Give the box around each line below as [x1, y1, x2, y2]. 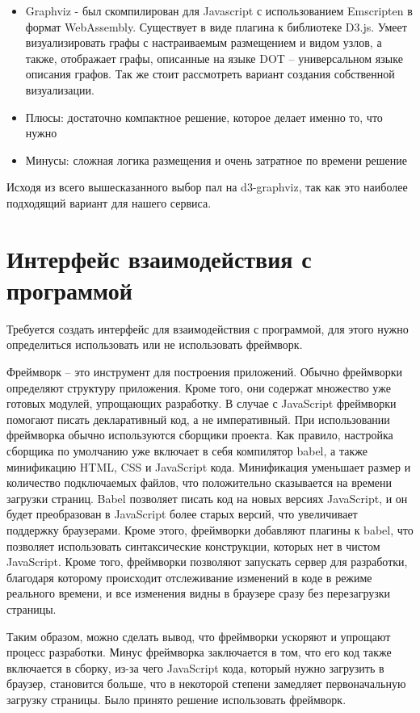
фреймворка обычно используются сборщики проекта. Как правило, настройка [6, 426, 393, 443]
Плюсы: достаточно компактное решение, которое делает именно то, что [25, 108, 383, 125]
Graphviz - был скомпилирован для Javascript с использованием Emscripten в [25, 2, 413, 19]
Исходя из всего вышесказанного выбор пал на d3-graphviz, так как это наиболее [6, 178, 408, 195]
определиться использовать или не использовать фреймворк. [6, 336, 303, 353]
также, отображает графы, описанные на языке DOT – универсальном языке [25, 49, 403, 66]
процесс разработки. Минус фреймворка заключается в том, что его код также [6, 644, 392, 661]
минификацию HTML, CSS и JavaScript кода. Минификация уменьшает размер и [6, 458, 411, 475]
